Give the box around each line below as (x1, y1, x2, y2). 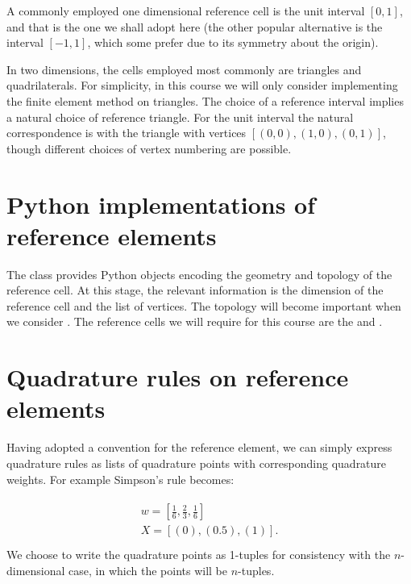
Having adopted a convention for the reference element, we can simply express (6, 439, 392, 456)
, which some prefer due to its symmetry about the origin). (87, 34, 379, 51)
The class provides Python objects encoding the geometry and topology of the (6, 265, 392, 282)
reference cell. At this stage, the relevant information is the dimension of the (6, 282, 384, 298)
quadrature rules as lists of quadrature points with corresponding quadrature (6, 454, 387, 471)
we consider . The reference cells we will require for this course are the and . (6, 313, 383, 330)
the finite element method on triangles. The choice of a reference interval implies (6, 92, 404, 109)
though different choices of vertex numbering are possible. (6, 140, 292, 156)
